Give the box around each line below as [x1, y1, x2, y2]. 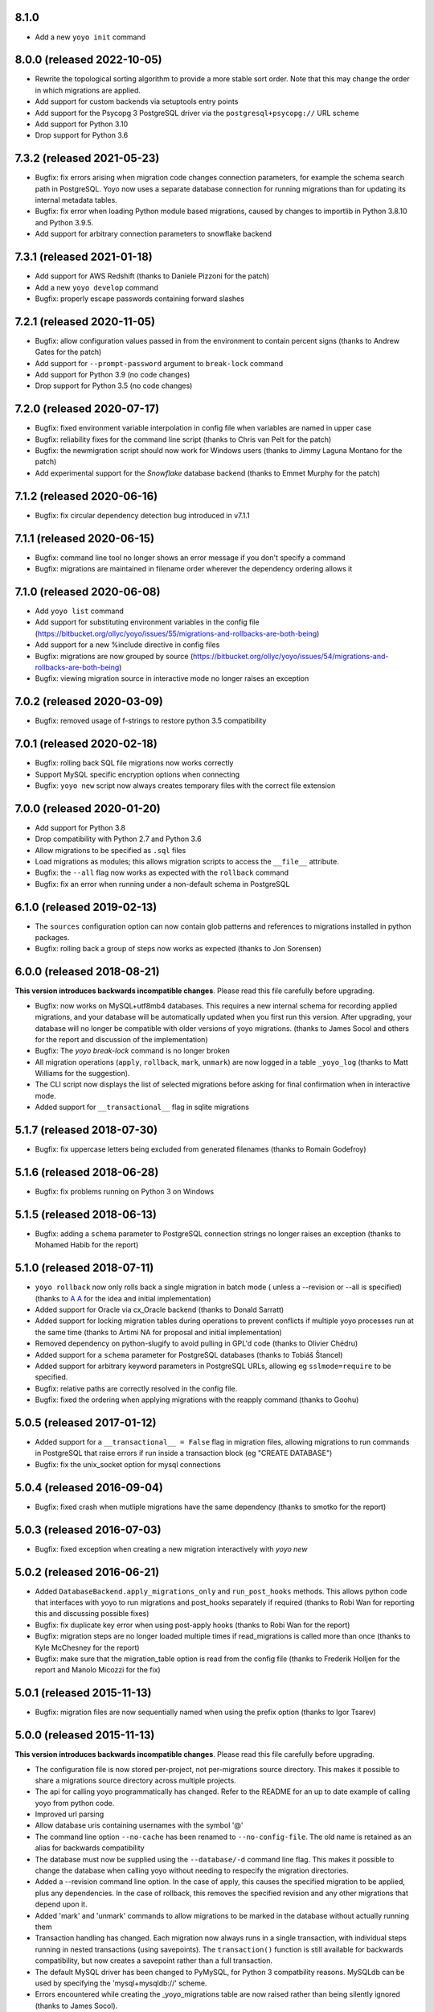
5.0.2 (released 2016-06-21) [14, 1565, 160, 1579]
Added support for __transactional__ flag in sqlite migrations [35, 1103, 249, 1112]
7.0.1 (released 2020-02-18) [14, 737, 158, 751]
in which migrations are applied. [35, 85, 141, 95]
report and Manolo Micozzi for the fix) [35, 1665, 161, 1675]
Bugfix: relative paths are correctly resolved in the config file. [35, 1383, 238, 1393]
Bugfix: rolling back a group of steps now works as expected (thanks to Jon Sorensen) [35, 944, 321, 954]
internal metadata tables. [35, 196, 118, 205]
